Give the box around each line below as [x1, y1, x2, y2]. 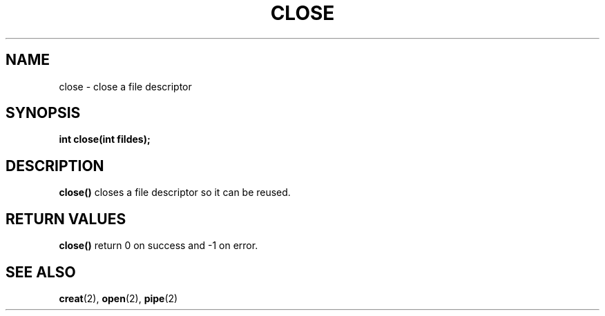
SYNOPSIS [6, 104, 81, 122]
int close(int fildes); [59, 133, 151, 146]
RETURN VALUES [6, 210, 126, 228]
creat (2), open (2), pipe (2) [59, 292, 178, 304]
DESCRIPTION [6, 157, 104, 175]
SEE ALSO [6, 263, 76, 281]
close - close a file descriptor [59, 80, 192, 92]
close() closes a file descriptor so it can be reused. [59, 186, 291, 199]
